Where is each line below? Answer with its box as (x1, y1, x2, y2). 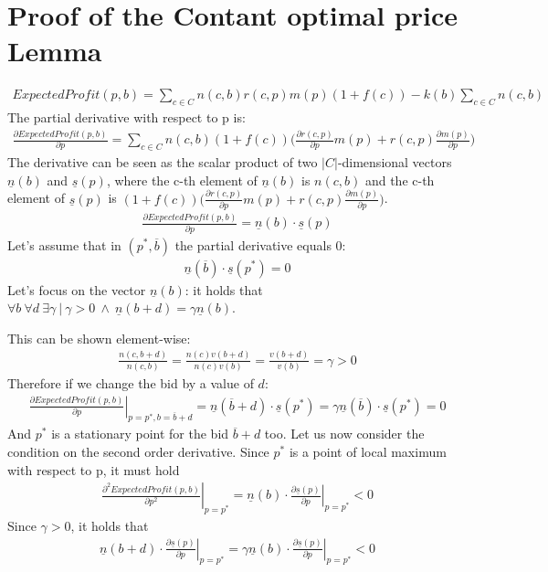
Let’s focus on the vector (7, 280, 146, 299)
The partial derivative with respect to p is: (7, 108, 246, 127)
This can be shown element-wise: (7, 328, 191, 347)
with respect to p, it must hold (7, 460, 180, 479)
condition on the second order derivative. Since (7, 442, 269, 461)
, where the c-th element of (106, 170, 258, 189)
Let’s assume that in (7, 235, 121, 254)
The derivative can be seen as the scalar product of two (7, 152, 318, 171)
